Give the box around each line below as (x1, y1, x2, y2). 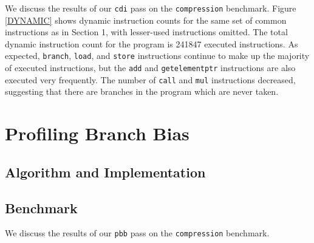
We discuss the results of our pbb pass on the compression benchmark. (5, 227, 270, 239)
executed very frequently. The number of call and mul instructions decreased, (5, 73, 296, 86)
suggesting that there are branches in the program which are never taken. (5, 85, 279, 98)
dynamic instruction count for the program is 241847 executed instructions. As (5, 37, 298, 50)
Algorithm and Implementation (5, 162, 206, 181)
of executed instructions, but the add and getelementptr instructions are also (5, 61, 296, 74)
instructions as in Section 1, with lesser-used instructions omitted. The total (5, 26, 288, 38)
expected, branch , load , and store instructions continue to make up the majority (5, 49, 310, 62)
